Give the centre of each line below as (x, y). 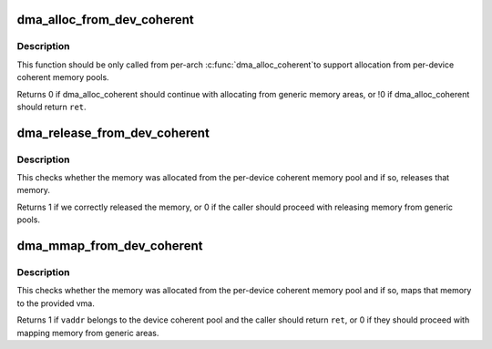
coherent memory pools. (63, 77)
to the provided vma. (56, 303)
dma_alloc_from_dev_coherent (106, 20)
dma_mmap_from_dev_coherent (110, 246)
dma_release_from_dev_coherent (113, 133)
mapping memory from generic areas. (88, 333)
